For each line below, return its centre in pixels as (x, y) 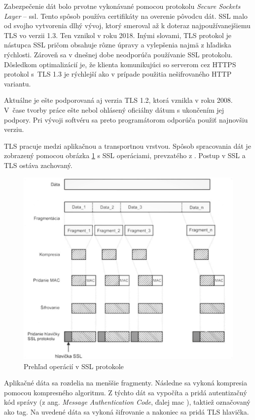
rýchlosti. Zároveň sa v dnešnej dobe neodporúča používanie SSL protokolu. (118, 54)
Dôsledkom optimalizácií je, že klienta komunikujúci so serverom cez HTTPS (120, 64)
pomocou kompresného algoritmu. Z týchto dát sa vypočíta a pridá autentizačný (126, 392)
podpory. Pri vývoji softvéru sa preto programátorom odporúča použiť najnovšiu (126, 119)
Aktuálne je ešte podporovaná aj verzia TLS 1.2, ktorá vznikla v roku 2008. (118, 100)
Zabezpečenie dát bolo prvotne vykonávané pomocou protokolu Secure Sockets (122, 6)
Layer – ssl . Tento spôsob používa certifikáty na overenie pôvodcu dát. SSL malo (126, 16)
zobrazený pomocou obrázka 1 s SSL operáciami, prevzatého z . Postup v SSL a (125, 155)
